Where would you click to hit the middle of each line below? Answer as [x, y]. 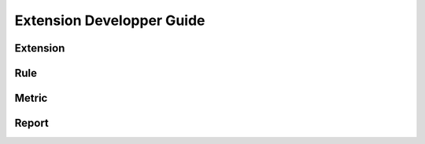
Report [31, 123]
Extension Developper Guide [110, 20]
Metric [31, 98]
